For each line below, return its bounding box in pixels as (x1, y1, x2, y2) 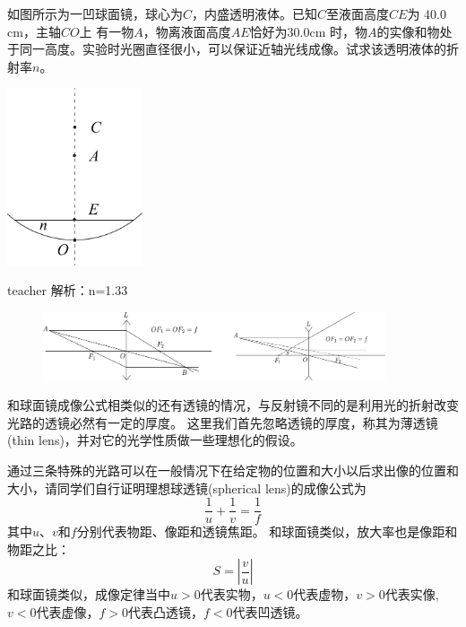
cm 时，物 (309, 22, 368, 40)
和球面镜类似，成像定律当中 (7, 585, 170, 604)
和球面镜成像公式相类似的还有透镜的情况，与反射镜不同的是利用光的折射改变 (7, 396, 459, 414)
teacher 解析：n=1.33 (7, 281, 128, 300)
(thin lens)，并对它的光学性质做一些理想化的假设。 (7, 431, 303, 449)
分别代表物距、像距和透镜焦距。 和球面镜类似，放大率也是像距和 (76, 522, 458, 541)
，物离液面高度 (142, 22, 231, 40)
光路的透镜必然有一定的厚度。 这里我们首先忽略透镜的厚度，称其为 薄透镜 (7, 413, 438, 431)
